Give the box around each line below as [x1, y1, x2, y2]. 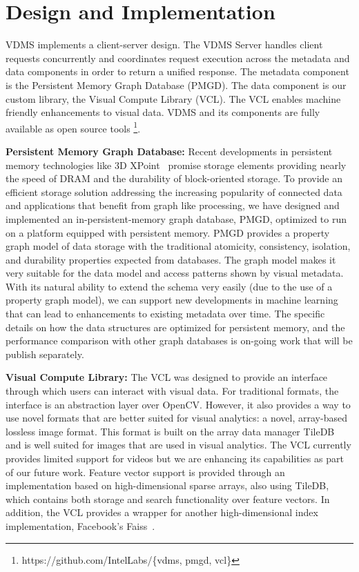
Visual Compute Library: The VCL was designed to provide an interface [6, 370, 328, 384]
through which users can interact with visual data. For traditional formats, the [6, 384, 339, 398]
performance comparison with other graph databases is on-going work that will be [6, 333, 353, 348]
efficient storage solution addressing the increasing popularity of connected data [6, 184, 342, 199]
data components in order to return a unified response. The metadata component [6, 64, 349, 79]
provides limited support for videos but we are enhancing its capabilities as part [6, 451, 344, 465]
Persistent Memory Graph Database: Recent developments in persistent [6, 144, 333, 158]
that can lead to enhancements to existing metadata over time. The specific [6, 306, 325, 321]
